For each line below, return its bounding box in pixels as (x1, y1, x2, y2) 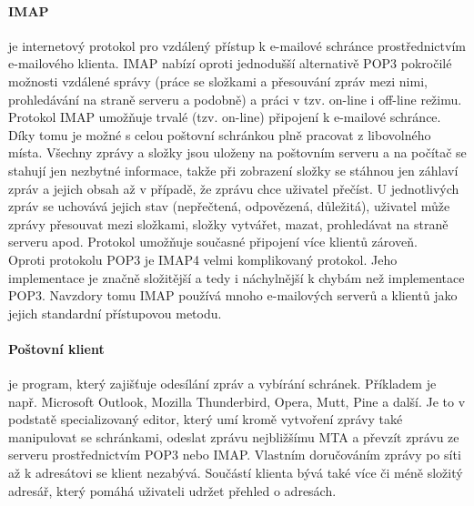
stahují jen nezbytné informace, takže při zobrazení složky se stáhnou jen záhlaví (8, 160, 459, 179)
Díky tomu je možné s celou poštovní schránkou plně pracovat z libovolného (8, 125, 431, 144)
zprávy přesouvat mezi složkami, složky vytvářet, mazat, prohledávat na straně (8, 214, 449, 233)
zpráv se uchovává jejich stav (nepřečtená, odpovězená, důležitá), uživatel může (8, 197, 450, 216)
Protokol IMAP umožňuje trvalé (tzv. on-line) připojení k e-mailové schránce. (8, 107, 441, 126)
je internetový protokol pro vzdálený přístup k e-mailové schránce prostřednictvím (8, 35, 466, 55)
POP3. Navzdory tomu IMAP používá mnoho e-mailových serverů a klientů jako (8, 286, 458, 305)
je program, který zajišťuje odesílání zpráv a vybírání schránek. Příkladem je (8, 374, 437, 393)
